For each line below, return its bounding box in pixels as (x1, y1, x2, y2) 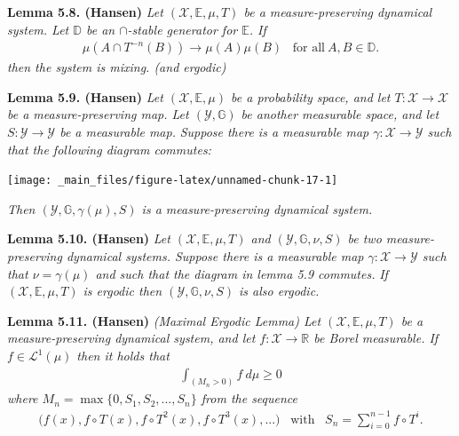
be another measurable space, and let (241, 105, 439, 123)
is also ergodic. (238, 281, 320, 300)
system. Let (7, 20, 69, 38)
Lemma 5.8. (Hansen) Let (7, 3, 163, 20)
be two (347, 229, 382, 248)
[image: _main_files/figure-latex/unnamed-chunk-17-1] (7, 174, 338, 187)
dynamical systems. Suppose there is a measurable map (66, 247, 364, 266)
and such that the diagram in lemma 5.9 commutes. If (95, 264, 388, 282)
